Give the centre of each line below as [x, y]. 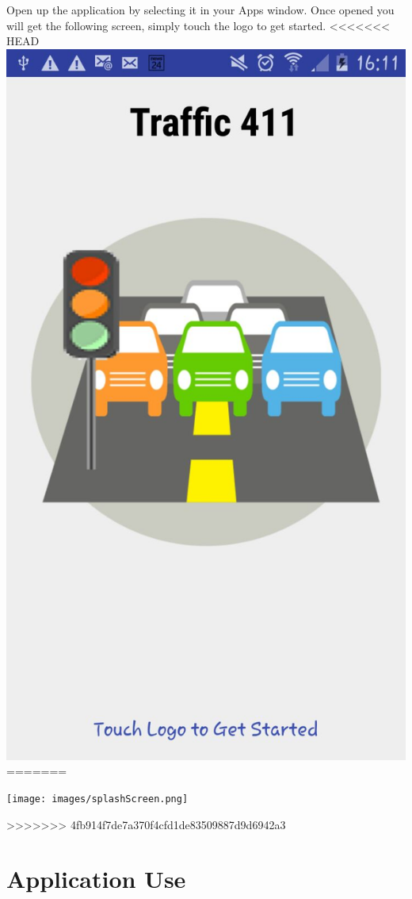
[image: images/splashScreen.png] [97, 799]
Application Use [96, 879]
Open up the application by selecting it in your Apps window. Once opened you [200, 10]
